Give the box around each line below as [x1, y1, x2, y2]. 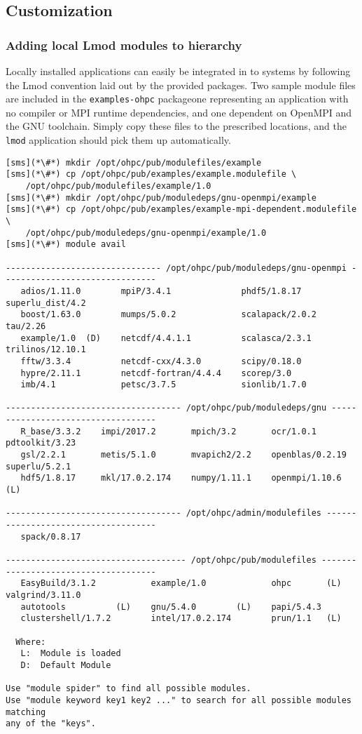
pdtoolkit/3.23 [6, 438, 76, 448]
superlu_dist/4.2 [6, 298, 86, 308]
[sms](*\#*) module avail [6, 239, 126, 250]
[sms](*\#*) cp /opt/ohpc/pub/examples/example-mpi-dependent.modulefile [6, 204, 357, 215]
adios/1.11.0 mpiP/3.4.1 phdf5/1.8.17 [20, 286, 302, 296]
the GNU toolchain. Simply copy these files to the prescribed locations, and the [6, 119, 347, 133]
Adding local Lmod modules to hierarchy [6, 36, 242, 53]
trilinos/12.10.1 [6, 345, 86, 355]
